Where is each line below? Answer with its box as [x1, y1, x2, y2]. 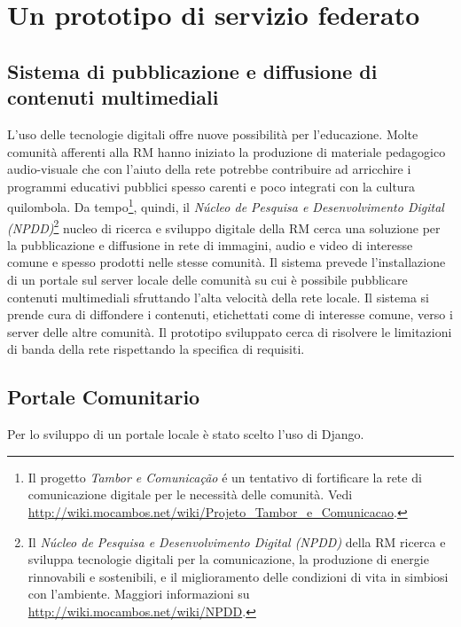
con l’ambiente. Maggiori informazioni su [27, 584, 250, 603]
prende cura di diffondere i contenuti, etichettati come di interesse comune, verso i [7, 305, 453, 324]
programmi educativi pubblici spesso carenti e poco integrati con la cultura [7, 176, 416, 195]
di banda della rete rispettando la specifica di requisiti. [7, 340, 305, 358]
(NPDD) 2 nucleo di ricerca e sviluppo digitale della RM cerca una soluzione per [7, 216, 441, 237]
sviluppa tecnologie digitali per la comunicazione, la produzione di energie [27, 550, 429, 568]
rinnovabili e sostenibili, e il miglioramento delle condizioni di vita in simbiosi [27, 567, 449, 585]
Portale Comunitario [7, 383, 200, 411]
